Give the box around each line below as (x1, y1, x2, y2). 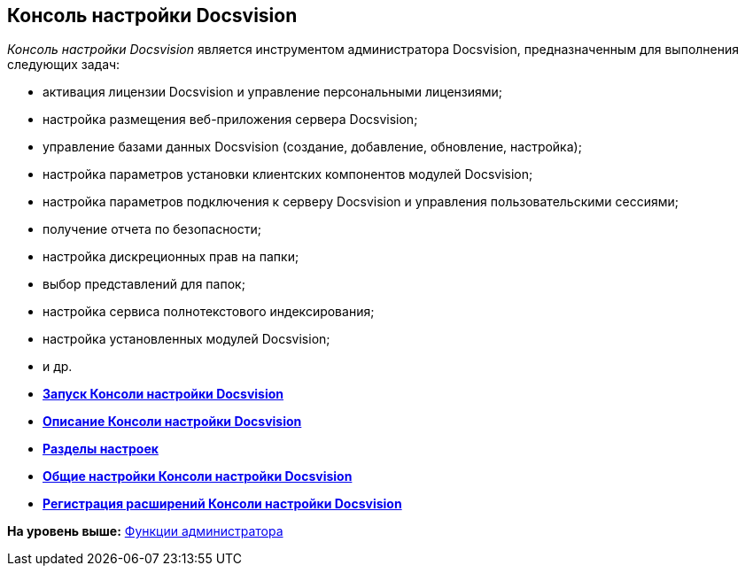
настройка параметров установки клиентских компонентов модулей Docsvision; (43, 166, 533, 182)
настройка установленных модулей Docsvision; (43, 331, 330, 347)
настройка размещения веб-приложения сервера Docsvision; (43, 112, 418, 128)
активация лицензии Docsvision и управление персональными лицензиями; (43, 84, 503, 100)
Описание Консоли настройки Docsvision (43, 414, 302, 430)
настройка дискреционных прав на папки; (43, 249, 299, 265)
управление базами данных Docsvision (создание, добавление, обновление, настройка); (43, 139, 582, 155)
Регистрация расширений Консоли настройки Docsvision (43, 496, 402, 512)
